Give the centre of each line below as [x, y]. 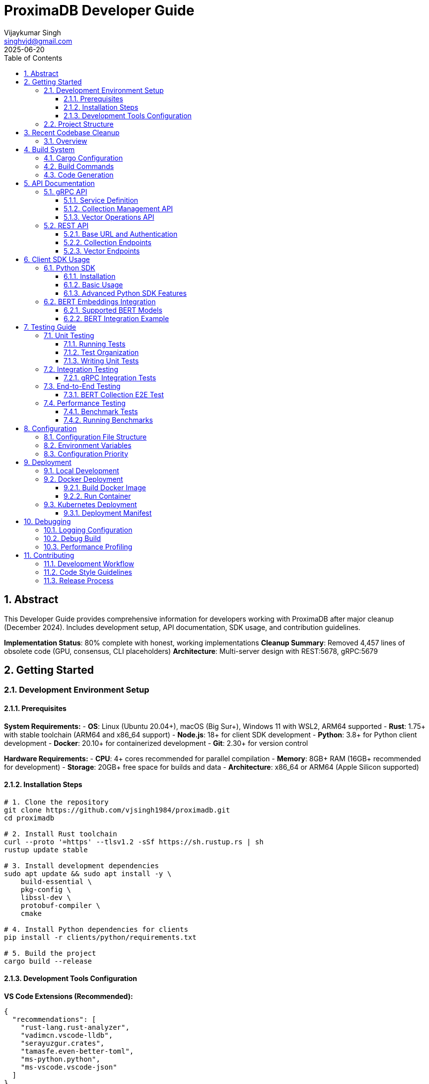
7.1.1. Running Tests [95, 344]
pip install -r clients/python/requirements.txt [100, 937]
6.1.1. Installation [90, 276]
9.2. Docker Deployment [83, 479]
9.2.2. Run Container [97, 496]
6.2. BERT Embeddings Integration [100, 301]
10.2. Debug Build [72, 538]
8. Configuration [50, 428]
